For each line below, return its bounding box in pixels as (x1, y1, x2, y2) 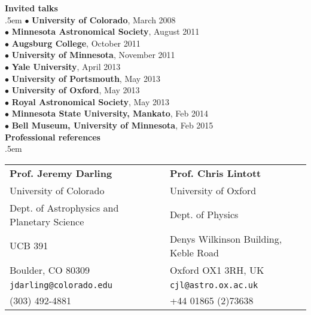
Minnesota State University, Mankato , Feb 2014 (11, 107, 208, 120)
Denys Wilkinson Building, (169, 231, 282, 246)
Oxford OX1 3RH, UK (169, 262, 264, 277)
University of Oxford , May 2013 (11, 84, 140, 96)
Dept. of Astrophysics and (10, 200, 119, 215)
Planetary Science (10, 214, 84, 228)
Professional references (5, 130, 100, 143)
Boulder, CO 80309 (10, 262, 90, 277)
